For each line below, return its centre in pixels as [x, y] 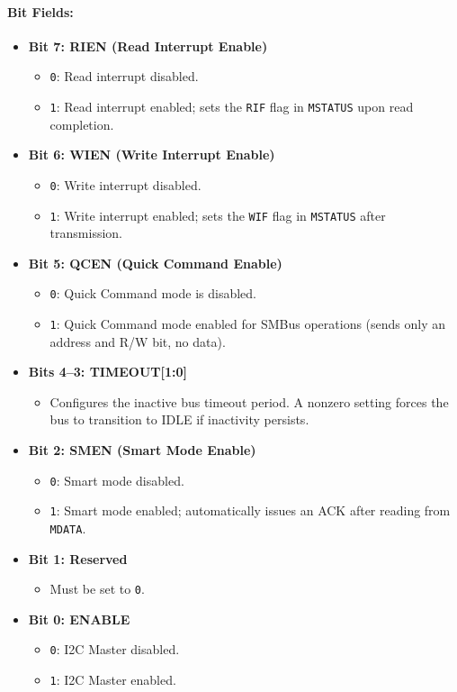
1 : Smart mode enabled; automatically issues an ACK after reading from [250, 510]
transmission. [86, 233]
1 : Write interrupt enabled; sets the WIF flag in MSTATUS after [218, 215]
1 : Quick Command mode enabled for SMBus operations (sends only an [248, 324]
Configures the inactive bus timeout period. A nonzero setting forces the [249, 401]
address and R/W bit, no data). [138, 341]
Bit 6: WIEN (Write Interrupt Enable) [152, 155]
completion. [82, 124]
